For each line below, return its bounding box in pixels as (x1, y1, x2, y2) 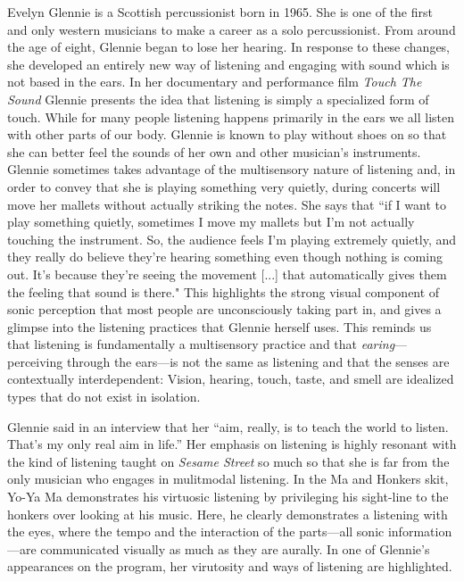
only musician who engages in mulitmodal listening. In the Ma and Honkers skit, (7, 469, 449, 488)
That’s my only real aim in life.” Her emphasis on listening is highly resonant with (7, 435, 457, 453)
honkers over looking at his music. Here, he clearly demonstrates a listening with (7, 504, 448, 523)
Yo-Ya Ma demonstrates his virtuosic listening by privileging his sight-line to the (7, 487, 449, 506)
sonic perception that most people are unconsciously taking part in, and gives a (7, 300, 442, 319)
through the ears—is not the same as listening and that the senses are (66, 352, 450, 370)
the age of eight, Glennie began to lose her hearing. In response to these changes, (7, 37, 451, 56)
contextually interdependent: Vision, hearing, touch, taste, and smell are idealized (7, 369, 454, 388)
